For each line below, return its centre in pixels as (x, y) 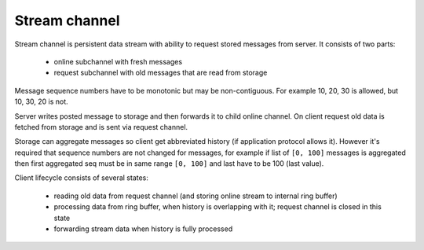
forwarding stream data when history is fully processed (143, 229)
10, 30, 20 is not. (41, 101)
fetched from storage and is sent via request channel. (101, 127)
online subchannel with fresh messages (118, 61)
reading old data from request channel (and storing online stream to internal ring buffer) (196, 196)
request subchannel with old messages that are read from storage (161, 73)
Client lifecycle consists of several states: (82, 178)
